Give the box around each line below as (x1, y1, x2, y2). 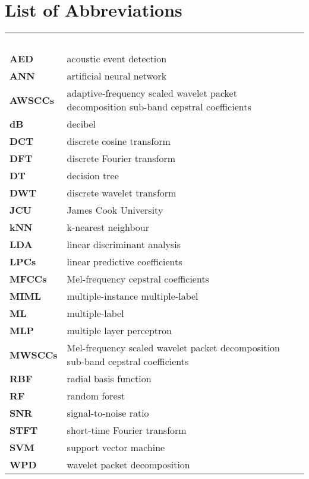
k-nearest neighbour (67, 220, 149, 234)
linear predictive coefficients (67, 255, 182, 269)
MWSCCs (10, 347, 58, 361)
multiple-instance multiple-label (67, 289, 198, 303)
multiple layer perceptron (67, 323, 172, 338)
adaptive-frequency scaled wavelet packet (67, 86, 237, 100)
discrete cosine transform (67, 134, 171, 148)
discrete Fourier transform (67, 151, 175, 166)
